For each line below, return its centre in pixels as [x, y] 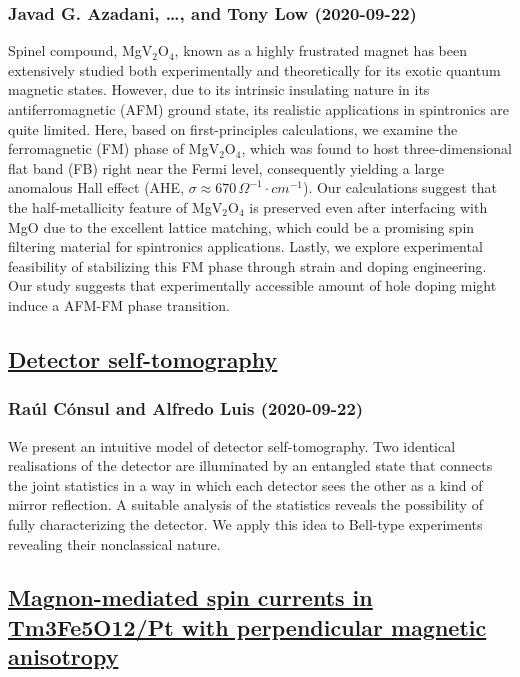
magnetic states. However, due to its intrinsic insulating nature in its [219, 89]
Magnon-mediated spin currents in [190, 597]
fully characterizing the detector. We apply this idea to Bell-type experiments [245, 523]
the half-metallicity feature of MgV [115, 206]
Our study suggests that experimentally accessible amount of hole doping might [252, 285]
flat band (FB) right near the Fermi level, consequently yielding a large [226, 167]
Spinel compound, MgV [80, 50]
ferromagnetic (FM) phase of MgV [114, 148]
